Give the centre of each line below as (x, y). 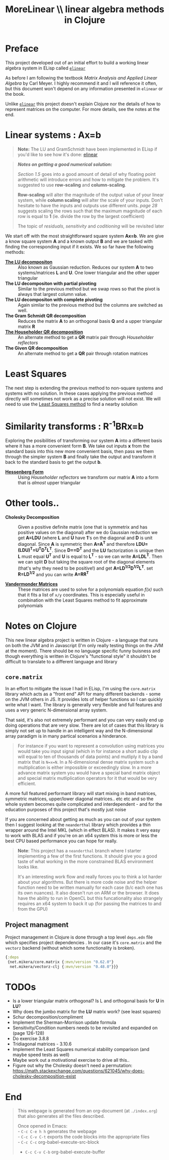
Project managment (37, 925)
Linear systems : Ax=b (53, 135)
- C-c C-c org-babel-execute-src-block (58, 1142)
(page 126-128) (28, 1033)
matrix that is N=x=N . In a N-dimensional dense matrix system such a (88, 762)
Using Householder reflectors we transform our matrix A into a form (88, 477)
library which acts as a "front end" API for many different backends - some (83, 694)
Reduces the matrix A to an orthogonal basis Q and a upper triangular (90, 321)
